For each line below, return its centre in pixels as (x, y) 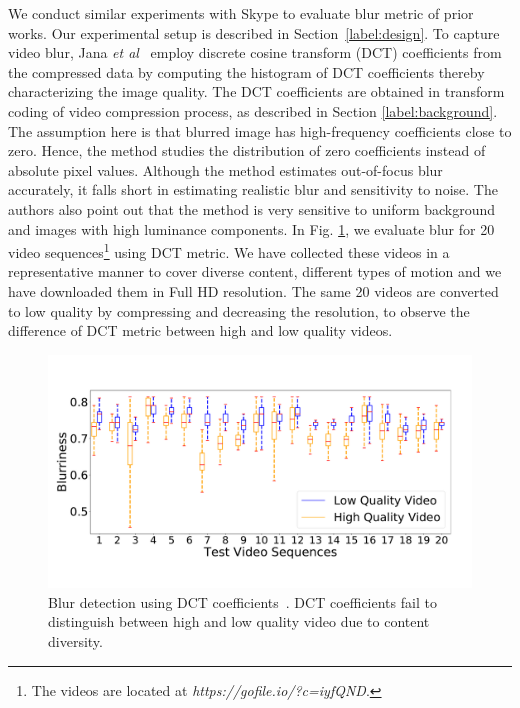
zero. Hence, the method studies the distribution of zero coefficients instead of (247, 150)
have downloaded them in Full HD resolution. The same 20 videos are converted (253, 290)
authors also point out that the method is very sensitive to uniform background (252, 208)
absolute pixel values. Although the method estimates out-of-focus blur (225, 169)
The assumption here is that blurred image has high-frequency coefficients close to (260, 130)
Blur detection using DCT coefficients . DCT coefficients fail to (242, 601)
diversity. (75, 641)
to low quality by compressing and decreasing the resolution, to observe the (239, 310)
